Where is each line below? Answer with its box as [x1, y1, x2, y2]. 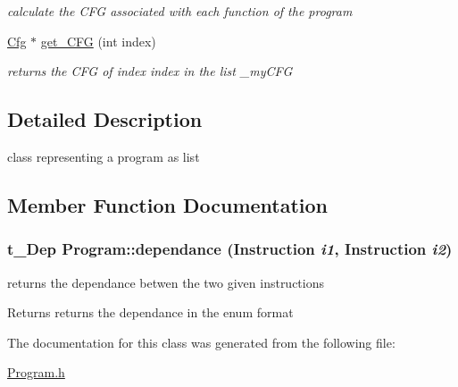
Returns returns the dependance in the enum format [7, 303, 294, 322]
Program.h [7, 363, 65, 382]
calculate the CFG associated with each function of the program [7, 2, 353, 20]
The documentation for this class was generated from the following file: [7, 332, 396, 351]
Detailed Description [7, 105, 203, 133]
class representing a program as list [7, 147, 200, 165]
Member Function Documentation [7, 190, 329, 218]
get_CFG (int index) [40, 31, 156, 50]
